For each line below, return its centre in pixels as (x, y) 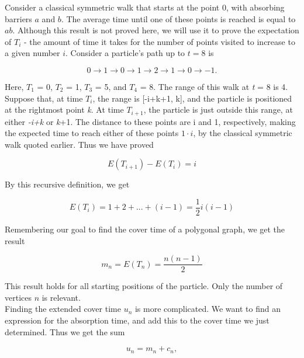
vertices (18, 297)
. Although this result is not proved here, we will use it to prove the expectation (156, 30)
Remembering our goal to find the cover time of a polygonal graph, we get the (145, 229)
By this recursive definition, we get (67, 184)
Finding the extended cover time (63, 309)
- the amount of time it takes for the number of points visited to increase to (159, 41)
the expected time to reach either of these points (92, 133)
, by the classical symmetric (243, 133)
